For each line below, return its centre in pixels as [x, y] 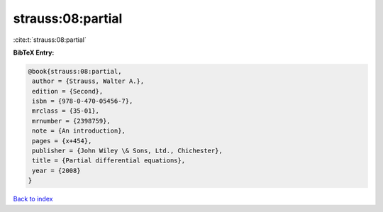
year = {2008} [56, 171]
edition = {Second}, [68, 91]
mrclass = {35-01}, [66, 111]
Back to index [33, 199]
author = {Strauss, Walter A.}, [88, 81]
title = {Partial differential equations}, [109, 161]
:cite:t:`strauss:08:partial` [50, 40]
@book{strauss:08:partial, [75, 71]
